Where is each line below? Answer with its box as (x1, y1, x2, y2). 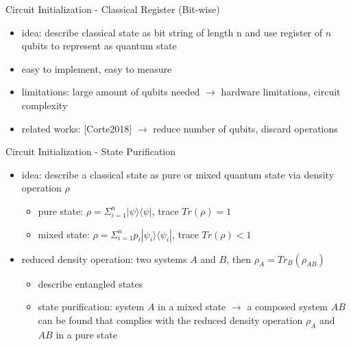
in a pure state (56, 327, 117, 341)
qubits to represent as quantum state (21, 38, 177, 53)
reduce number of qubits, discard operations (153, 121, 338, 135)
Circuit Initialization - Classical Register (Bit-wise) (5, 2, 220, 16)
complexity (21, 97, 68, 112)
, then (226, 251, 252, 266)
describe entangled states (38, 276, 143, 290)
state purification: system (38, 299, 145, 314)
